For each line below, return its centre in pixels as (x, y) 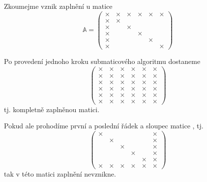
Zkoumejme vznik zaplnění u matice (58, 6)
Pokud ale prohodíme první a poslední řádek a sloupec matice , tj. (104, 126)
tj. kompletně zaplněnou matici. (52, 109)
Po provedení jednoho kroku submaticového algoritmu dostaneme (102, 61)
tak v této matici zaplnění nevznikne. (60, 174)
